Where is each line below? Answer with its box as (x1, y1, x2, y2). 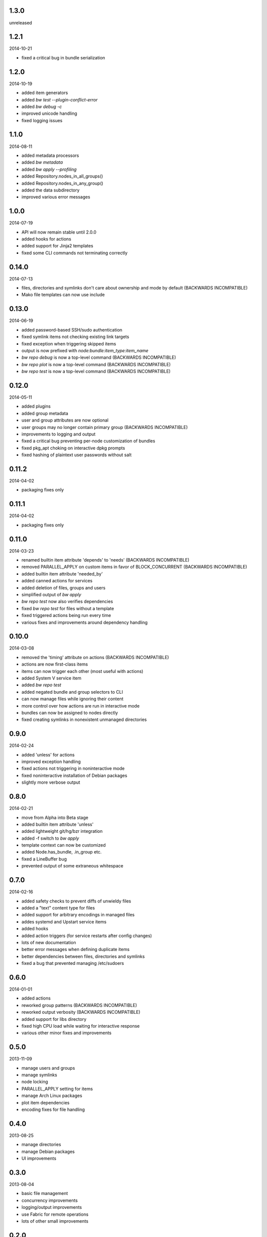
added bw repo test (21, 682, 61, 688)
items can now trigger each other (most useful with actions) (21, 668, 143, 674)
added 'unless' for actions (21, 752, 75, 758)
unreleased (9, 20, 32, 26)
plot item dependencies (21, 1099, 70, 1105)
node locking (21, 1079, 48, 1085)
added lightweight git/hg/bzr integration (21, 828, 103, 834)
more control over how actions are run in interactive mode (21, 703, 140, 709)
